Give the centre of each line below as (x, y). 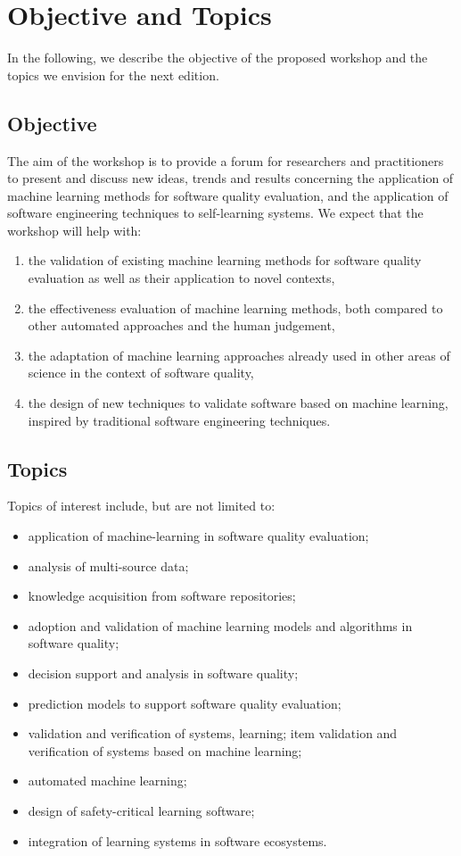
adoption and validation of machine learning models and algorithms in (220, 625)
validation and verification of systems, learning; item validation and (213, 733)
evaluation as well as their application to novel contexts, (181, 278)
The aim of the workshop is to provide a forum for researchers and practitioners (226, 160)
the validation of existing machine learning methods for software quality (225, 260)
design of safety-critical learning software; (141, 810)
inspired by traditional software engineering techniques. (179, 420)
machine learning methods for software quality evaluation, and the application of (228, 195)
